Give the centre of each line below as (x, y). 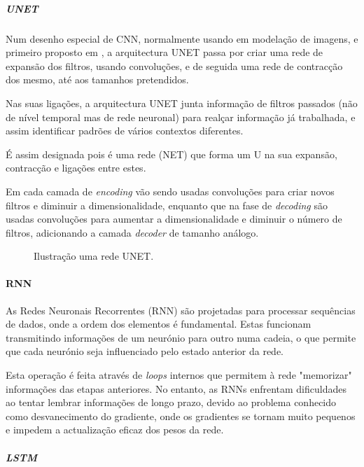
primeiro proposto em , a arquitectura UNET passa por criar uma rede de (164, 52)
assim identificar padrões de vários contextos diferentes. (125, 131)
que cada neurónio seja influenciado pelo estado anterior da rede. (145, 351)
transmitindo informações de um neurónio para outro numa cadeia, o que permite (181, 337)
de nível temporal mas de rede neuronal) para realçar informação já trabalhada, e (181, 117)
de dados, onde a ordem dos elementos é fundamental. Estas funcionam (159, 324)
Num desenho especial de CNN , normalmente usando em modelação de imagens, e (182, 38)
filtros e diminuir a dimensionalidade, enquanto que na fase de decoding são (167, 205)
